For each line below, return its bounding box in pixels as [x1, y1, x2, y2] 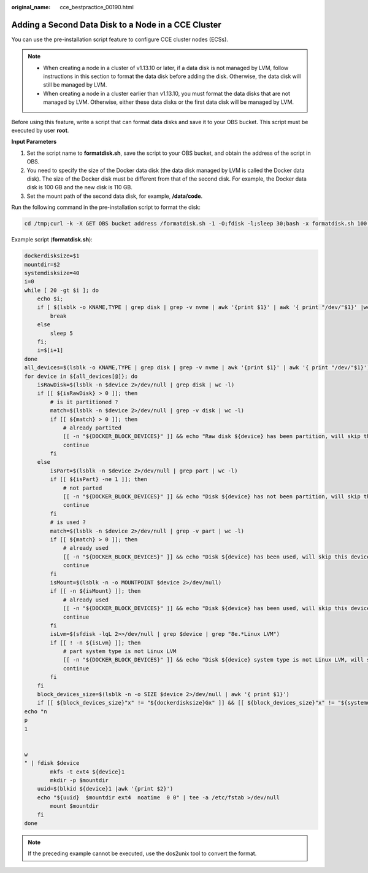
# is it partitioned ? [50, 398, 119, 405]
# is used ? [50, 519, 86, 526]
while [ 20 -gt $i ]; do [24, 286, 99, 294]
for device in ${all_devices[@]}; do [24, 372, 138, 380]
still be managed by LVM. [43, 81, 107, 88]
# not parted [63, 484, 102, 491]
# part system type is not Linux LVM [63, 648, 177, 655]
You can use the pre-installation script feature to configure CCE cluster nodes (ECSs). [11, 36, 228, 43]
